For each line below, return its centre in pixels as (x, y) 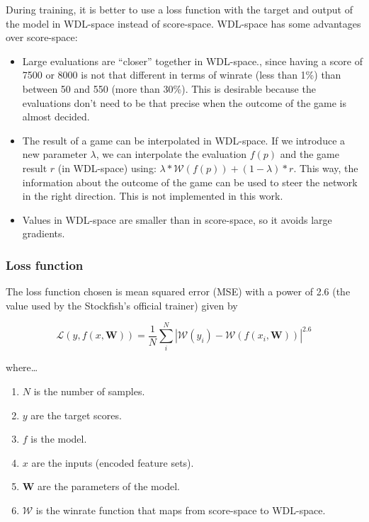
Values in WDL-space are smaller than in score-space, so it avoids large (177, 219)
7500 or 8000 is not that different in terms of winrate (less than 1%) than (182, 75)
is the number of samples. (89, 391)
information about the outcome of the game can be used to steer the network (190, 182)
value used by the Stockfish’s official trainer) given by (122, 305)
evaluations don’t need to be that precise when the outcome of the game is (184, 102)
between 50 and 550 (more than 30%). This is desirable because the (169, 88)
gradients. (44, 233)
